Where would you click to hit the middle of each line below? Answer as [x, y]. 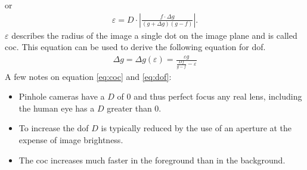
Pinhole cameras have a [62, 96]
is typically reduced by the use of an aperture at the [196, 128]
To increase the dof [54, 128]
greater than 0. [134, 108]
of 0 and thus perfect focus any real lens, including [210, 96]
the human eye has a [57, 108]
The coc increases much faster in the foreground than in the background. [152, 160]
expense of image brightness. [71, 140]
